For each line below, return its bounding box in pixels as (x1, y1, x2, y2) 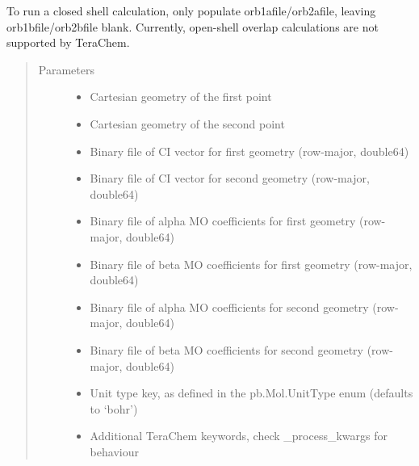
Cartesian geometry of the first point (90, 88, 272, 105)
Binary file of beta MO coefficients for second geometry (90, 341, 363, 358)
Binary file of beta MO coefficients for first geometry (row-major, (90, 255, 413, 272)
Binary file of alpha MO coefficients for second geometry (90, 298, 369, 315)
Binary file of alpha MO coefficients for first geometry (90, 212, 356, 229)
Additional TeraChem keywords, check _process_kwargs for (90, 427, 388, 444)
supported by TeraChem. (6, 34, 130, 51)
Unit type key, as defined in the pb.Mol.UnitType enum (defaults (90, 384, 413, 401)
